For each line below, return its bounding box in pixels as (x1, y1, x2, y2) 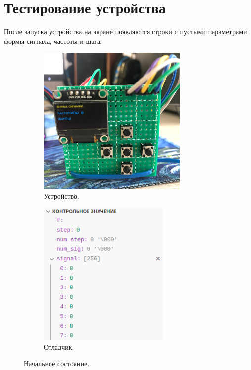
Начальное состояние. (24, 358, 90, 369)
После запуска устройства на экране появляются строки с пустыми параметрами (4, 26, 247, 37)
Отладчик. (44, 341, 74, 352)
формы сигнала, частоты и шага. (4, 36, 102, 46)
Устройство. (44, 191, 79, 201)
